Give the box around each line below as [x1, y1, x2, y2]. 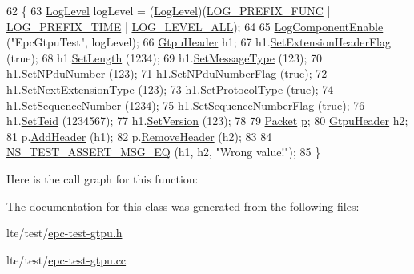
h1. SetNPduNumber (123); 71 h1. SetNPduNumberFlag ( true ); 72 [6, 65, 328, 82]
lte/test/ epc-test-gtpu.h [6, 224, 123, 241]
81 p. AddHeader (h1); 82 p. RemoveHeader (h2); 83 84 [6, 127, 272, 144]
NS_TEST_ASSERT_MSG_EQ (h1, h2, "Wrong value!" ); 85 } [6, 143, 321, 160]
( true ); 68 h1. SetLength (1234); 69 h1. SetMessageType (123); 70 [6, 49, 322, 66]
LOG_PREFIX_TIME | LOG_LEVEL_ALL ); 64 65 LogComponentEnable [6, 18, 384, 34]
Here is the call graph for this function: [6, 170, 199, 187]
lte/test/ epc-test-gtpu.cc [6, 251, 127, 268]
